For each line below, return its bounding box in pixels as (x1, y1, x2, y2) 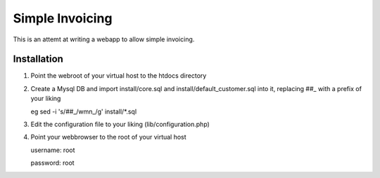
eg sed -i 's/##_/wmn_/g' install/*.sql (30, 107, 137, 116)
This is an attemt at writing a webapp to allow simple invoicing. (13, 35, 195, 43)
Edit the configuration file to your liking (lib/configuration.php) (30, 120, 210, 129)
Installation (13, 53, 63, 65)
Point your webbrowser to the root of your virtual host (30, 133, 186, 142)
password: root (30, 158, 75, 167)
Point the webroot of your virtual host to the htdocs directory (30, 71, 207, 80)
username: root (30, 146, 75, 154)
